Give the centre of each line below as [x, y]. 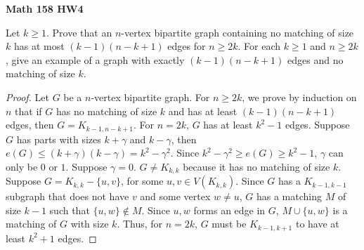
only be [22, 166]
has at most [39, 46]
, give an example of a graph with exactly [95, 59]
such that [70, 210]
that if [28, 111]
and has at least [203, 111]
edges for [187, 46]
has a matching [289, 196]
